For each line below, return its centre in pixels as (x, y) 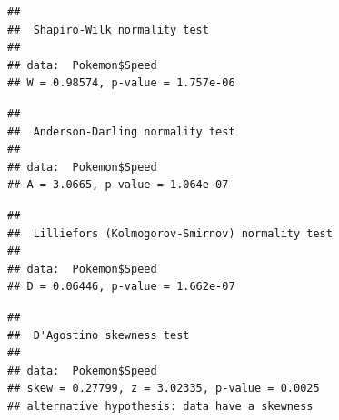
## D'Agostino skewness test (99, 335)
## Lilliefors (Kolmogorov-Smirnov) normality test (170, 233)
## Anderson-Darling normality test (121, 131)
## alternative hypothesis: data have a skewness (160, 406)
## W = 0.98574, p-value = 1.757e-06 (121, 83)
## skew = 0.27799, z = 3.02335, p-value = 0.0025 (164, 389)
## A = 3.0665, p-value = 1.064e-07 (118, 185)
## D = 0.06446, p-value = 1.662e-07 (121, 287)
